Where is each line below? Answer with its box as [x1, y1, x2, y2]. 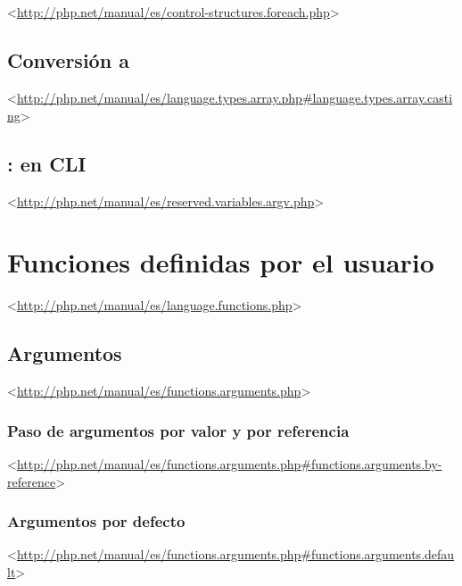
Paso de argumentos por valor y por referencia [7, 419, 350, 441]
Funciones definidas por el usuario [7, 244, 434, 280]
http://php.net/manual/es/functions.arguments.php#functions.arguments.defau [16, 545, 455, 564]
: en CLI [7, 149, 87, 177]
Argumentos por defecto [7, 510, 186, 532]
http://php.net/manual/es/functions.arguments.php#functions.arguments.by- [16, 454, 442, 473]
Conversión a [7, 46, 129, 74]
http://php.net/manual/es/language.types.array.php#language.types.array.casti [16, 88, 453, 107]
